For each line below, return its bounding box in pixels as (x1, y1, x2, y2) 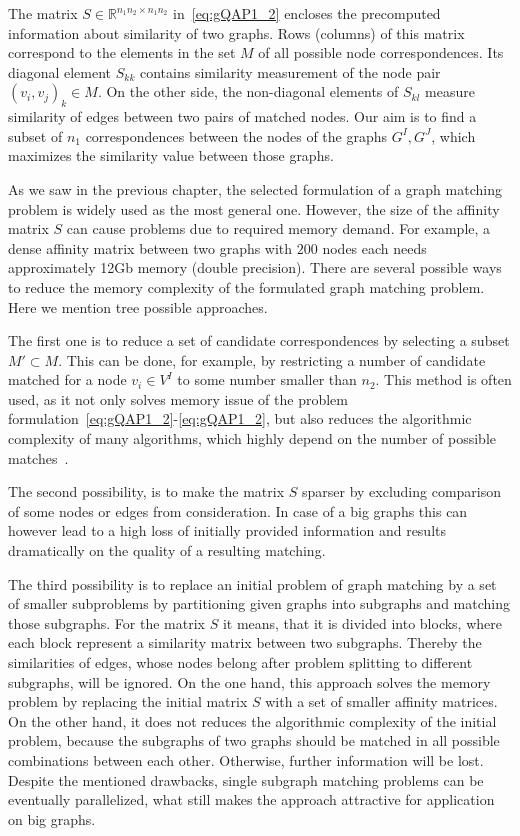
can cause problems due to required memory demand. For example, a (66, 218, 491, 239)
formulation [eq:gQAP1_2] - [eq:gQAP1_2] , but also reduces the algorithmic (8, 408, 472, 429)
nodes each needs (322, 237, 427, 258)
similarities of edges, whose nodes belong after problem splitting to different (8, 652, 473, 673)
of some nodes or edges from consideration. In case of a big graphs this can (8, 500, 468, 521)
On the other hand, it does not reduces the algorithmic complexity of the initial (8, 710, 497, 731)
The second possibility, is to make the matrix (8, 481, 285, 502)
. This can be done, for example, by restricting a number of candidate (58, 349, 486, 370)
